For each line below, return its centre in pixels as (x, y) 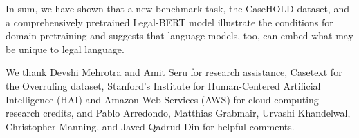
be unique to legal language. (65, 49)
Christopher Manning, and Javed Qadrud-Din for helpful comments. (150, 126)
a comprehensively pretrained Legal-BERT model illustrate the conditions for (169, 22)
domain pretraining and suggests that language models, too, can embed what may (179, 36)
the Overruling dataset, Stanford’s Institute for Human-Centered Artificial (163, 85)
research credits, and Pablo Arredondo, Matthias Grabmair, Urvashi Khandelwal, (178, 113)
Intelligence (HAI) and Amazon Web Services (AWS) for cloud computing (162, 99)
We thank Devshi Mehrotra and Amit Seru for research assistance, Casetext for (174, 72)
